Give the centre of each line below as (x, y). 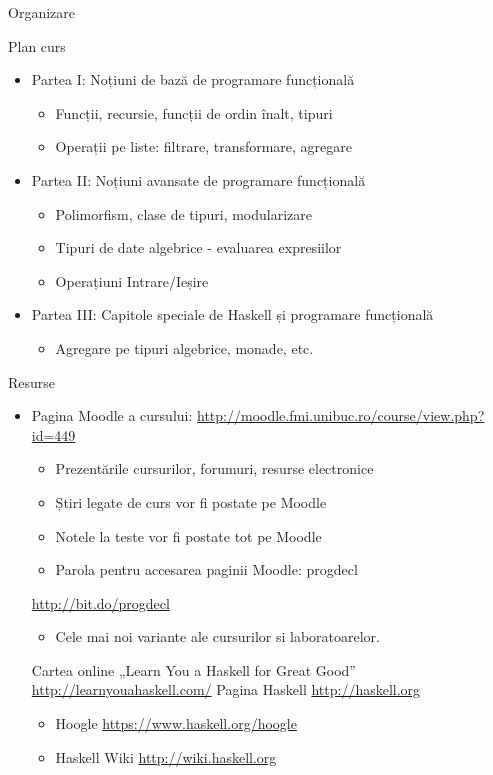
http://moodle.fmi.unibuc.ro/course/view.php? (341, 415)
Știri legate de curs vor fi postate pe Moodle (191, 501)
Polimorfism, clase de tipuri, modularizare (184, 213)
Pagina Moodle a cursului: (112, 415)
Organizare (41, 12)
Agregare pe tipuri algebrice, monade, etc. (184, 347)
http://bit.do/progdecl (100, 602)
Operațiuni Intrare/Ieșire (132, 280)
